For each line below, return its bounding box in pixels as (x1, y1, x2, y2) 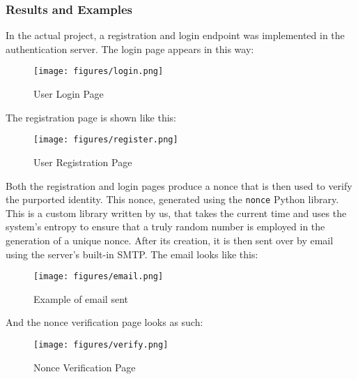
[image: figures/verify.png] (33, 339, 169, 350)
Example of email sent (33, 291, 128, 306)
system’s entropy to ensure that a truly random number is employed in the (6, 219, 325, 234)
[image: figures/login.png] (33, 66, 164, 77)
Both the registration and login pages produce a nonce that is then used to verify (6, 178, 352, 193)
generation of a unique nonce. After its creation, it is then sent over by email (6, 232, 334, 247)
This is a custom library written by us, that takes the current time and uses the (6, 205, 347, 220)
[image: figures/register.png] (33, 135, 178, 145)
